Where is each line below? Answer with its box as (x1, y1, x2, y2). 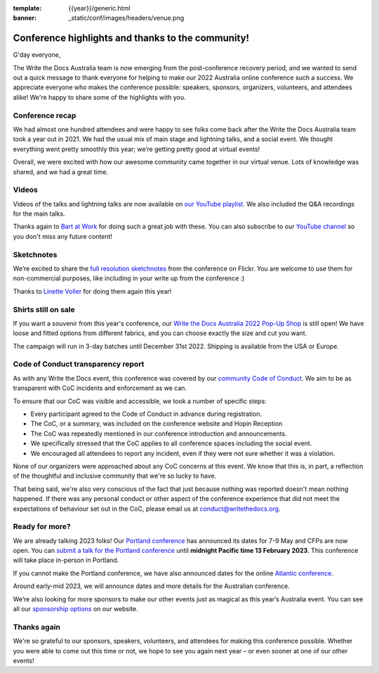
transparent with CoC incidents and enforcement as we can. (13, 384, 187, 393)
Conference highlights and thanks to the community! (13, 32, 249, 44)
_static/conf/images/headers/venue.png (68, 14, 185, 22)
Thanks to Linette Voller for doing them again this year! (13, 287, 172, 295)
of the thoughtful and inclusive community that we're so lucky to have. (13, 471, 217, 481)
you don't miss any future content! (13, 232, 112, 240)
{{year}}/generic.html (68, 4, 131, 12)
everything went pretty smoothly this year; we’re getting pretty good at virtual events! (13, 145, 260, 153)
